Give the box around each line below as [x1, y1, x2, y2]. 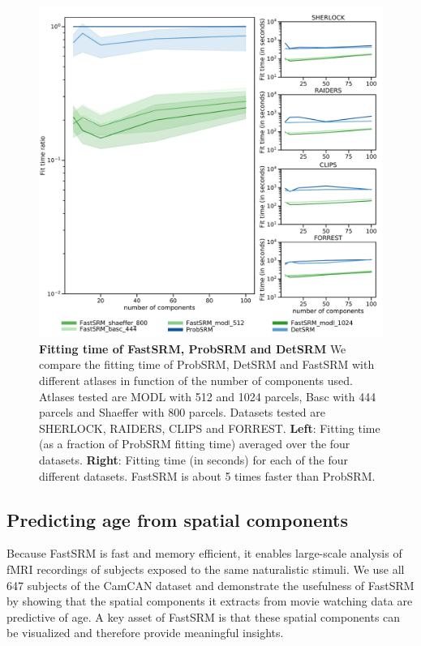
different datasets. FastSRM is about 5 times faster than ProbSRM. [39, 467, 376, 484]
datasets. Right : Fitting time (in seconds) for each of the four [39, 451, 348, 468]
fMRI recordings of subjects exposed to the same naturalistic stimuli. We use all [6, 561, 405, 577]
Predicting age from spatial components [6, 507, 348, 532]
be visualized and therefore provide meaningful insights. [6, 624, 284, 641]
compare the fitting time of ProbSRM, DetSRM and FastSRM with [39, 356, 375, 373]
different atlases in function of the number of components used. [39, 372, 353, 389]
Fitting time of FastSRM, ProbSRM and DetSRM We [39, 340, 346, 357]
